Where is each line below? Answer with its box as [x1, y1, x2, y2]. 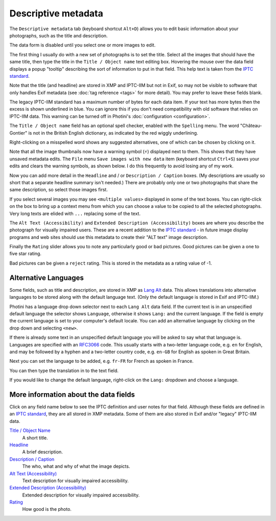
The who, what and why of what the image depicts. [22, 463, 130, 469]
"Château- [240, 123, 262, 129]
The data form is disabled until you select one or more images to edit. [9, 42, 156, 48]
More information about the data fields [9, 390, 135, 399]
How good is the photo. [22, 506, 72, 512]
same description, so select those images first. [9, 187, 108, 193]
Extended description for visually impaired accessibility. [22, 492, 140, 498]
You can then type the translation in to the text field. [9, 367, 119, 374]
